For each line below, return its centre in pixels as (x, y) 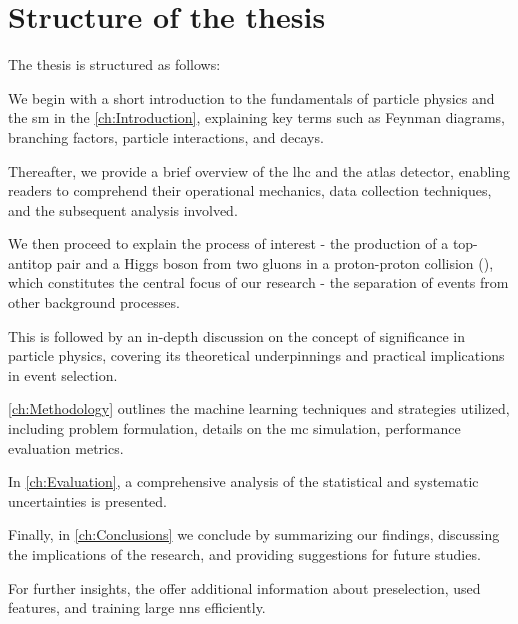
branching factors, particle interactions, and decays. (166, 136)
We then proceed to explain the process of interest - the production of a (228, 243)
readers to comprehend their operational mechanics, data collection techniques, (250, 190)
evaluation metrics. (66, 447)
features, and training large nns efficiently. (137, 607)
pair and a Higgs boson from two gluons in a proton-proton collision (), (275, 262)
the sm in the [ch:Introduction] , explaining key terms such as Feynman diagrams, (256, 117)
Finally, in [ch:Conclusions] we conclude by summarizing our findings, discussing (254, 534)
